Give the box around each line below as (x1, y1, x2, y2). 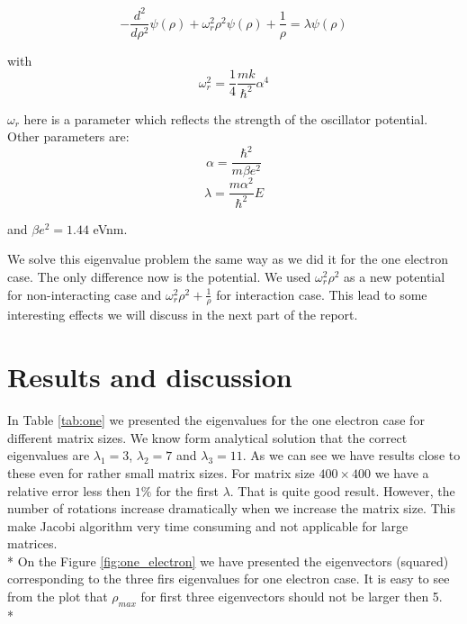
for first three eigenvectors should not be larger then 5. (140, 587, 443, 606)
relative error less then (7, 481, 131, 500)
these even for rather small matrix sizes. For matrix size (7, 463, 315, 482)
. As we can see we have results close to (242, 446, 461, 465)
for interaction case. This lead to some (216, 285, 427, 303)
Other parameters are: (7, 127, 130, 146)
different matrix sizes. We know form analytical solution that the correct (7, 428, 408, 447)
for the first (156, 481, 219, 500)
